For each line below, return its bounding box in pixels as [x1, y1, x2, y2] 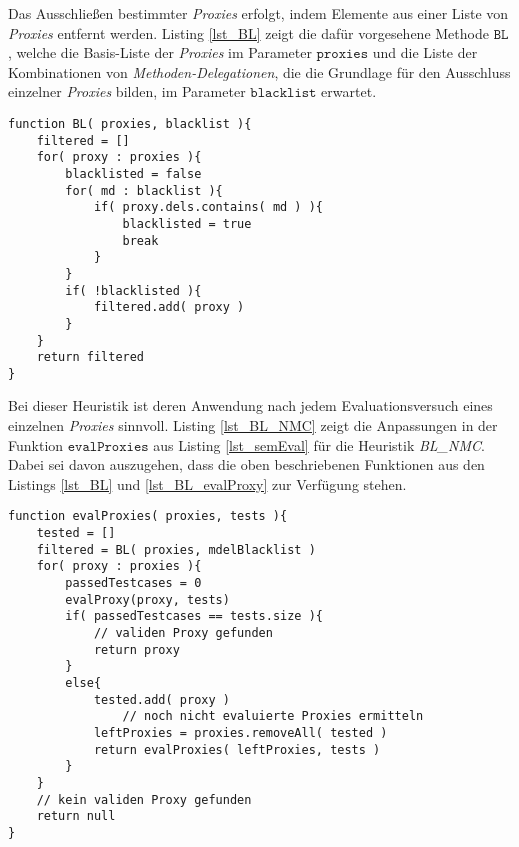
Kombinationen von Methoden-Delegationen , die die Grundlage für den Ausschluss [8, 61, 511, 82]
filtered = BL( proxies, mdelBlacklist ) [36, 542, 316, 557]
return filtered [36, 350, 145, 365]
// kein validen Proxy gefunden [36, 792, 252, 807]
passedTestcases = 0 [65, 576, 202, 591]
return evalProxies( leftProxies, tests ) [93, 742, 381, 757]
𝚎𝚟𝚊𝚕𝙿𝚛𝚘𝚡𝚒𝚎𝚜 [67, 439, 149, 454]
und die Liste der [372, 42, 478, 63]
